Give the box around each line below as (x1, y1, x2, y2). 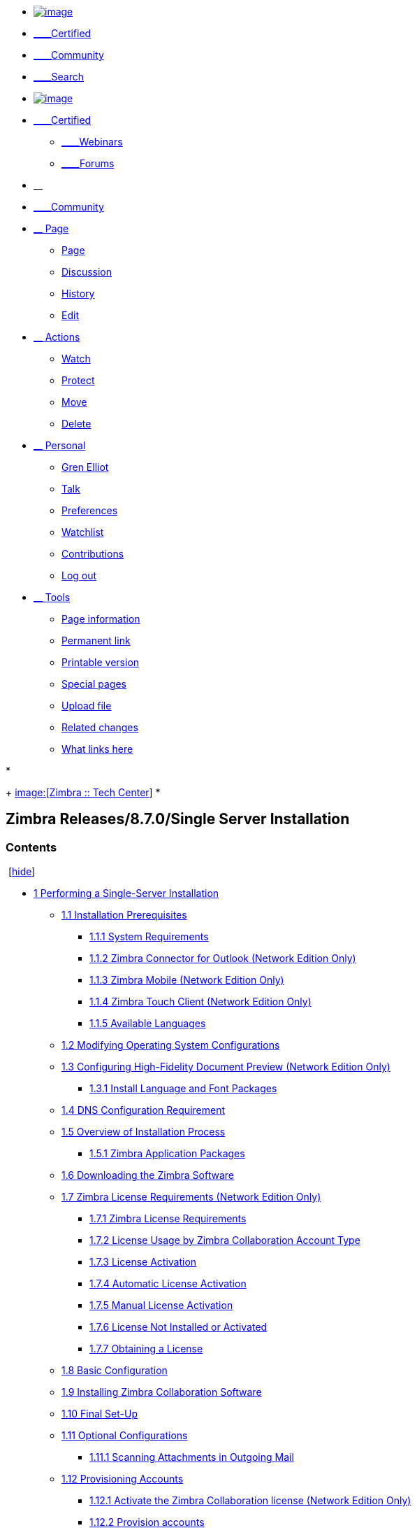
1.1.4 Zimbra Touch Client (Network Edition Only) (89, 996, 312, 1008)
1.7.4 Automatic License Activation (89, 1278, 247, 1290)
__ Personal (34, 439, 86, 451)
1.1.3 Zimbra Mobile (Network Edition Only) (89, 974, 284, 986)
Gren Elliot (61, 461, 109, 473)
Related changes (61, 721, 138, 733)
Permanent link (61, 635, 131, 646)
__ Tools (34, 591, 71, 603)
